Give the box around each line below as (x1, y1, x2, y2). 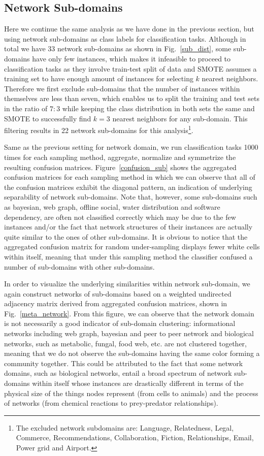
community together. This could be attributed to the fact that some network (4, 357, 243, 368)
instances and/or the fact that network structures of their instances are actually (4, 221, 253, 232)
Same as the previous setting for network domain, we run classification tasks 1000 (4, 142, 258, 152)
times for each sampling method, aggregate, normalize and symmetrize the (4, 151, 236, 162)
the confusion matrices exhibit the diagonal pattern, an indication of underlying (4, 181, 252, 192)
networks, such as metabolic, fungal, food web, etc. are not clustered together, (4, 338, 247, 348)
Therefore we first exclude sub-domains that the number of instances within (4, 83, 240, 93)
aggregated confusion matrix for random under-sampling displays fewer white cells (4, 241, 260, 252)
